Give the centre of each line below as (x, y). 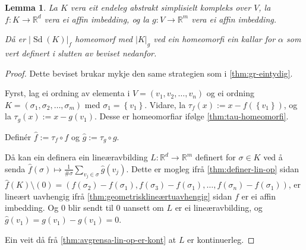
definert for (215, 157)
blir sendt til (91, 208)
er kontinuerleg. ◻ (221, 239)
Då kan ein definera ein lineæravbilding (76, 157)
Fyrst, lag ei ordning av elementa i (67, 93)
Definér (18, 136)
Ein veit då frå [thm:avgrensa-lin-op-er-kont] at (91, 239)
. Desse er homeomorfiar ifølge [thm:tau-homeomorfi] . (191, 116)
